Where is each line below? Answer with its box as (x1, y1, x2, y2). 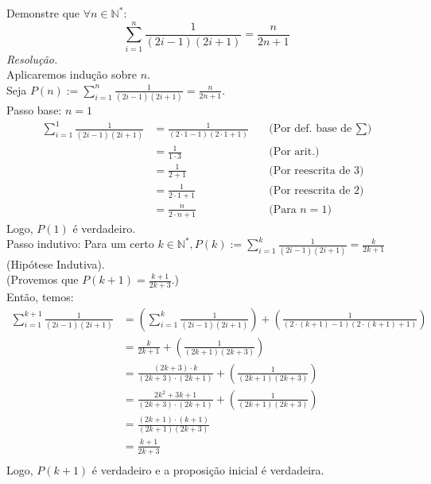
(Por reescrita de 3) (269, 165, 364, 176)
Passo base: (6, 102, 62, 118)
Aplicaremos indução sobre (6, 66, 137, 83)
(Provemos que (6, 271, 79, 288)
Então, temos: (6, 288, 74, 304)
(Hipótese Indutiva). (6, 255, 105, 272)
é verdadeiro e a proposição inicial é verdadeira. (91, 461, 324, 478)
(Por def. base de (269, 123, 352, 135)
